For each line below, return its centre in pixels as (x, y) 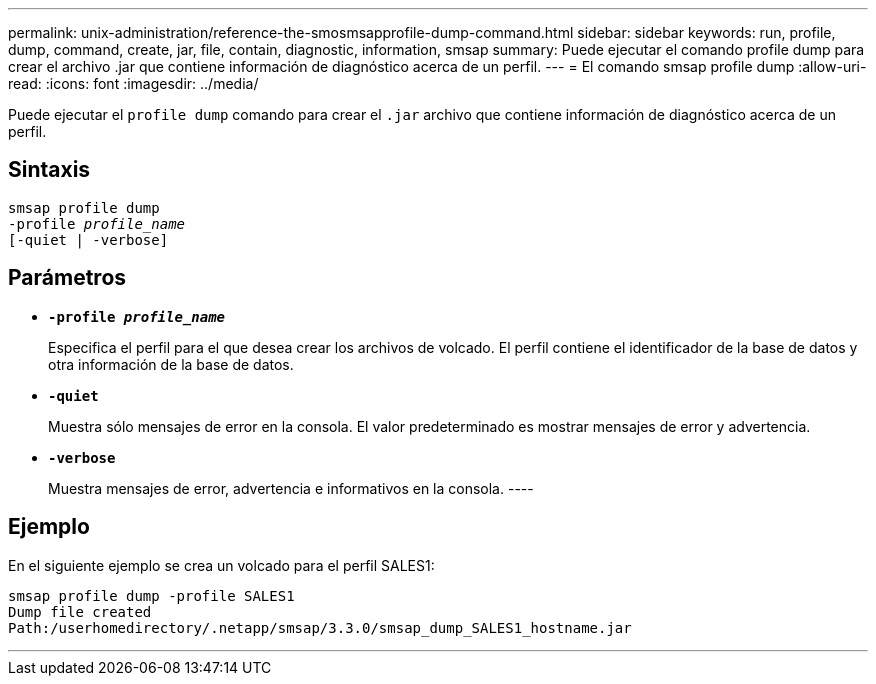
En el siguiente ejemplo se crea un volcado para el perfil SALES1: (221, 565)
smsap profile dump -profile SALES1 (151, 595)
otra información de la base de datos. (171, 364)
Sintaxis (49, 170)
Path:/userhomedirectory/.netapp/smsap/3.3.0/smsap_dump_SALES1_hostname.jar (320, 627)
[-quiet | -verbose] (88, 239)
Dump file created (80, 611)
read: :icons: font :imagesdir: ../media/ (133, 83)
